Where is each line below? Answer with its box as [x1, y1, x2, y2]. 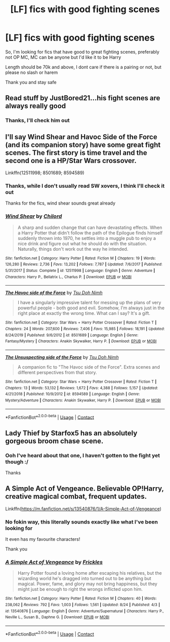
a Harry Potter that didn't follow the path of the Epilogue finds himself [17, 229, 163, 236]
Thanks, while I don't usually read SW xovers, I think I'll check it [5, 182, 165, 189]
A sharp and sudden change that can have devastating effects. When [17, 224, 162, 230]
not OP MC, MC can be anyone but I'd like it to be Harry [5, 54, 121, 60]
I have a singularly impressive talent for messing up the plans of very [17, 300, 161, 306]
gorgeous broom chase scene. [5, 436, 104, 445]
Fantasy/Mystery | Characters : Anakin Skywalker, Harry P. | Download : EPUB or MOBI [5, 339, 157, 344]
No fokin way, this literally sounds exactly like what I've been [5, 518, 158, 525]
